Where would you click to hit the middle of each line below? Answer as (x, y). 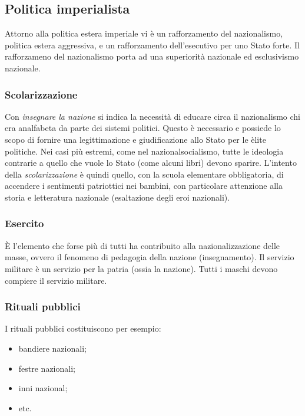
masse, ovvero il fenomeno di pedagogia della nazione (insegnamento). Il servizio (150, 257)
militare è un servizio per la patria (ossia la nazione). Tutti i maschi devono (141, 268)
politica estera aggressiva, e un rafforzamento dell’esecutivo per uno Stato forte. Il (152, 45)
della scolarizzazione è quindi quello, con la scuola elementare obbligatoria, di (144, 174)
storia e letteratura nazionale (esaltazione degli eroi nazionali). (117, 197)
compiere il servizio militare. (56, 280)
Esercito (24, 223)
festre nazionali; (47, 368)
